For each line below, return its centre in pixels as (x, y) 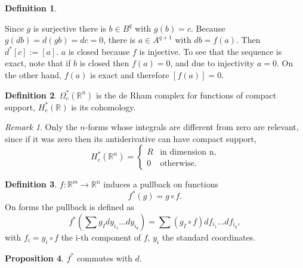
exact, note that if (38, 63)
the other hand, (33, 74)
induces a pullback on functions (161, 184)
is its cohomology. (103, 107)
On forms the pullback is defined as (69, 207)
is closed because (99, 51)
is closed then (104, 63)
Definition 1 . (31, 8)
